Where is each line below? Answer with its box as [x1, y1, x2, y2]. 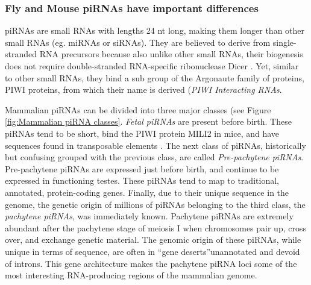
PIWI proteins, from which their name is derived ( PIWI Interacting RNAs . [5, 83, 282, 96]
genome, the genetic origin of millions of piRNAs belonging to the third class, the [5, 198, 306, 210]
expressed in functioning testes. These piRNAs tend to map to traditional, [5, 174, 279, 187]
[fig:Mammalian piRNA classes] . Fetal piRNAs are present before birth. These [5, 115, 292, 128]
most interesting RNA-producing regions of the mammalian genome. [5, 269, 257, 281]
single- [272, 36, 297, 48]
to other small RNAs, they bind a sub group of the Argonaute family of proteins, [5, 71, 304, 84]
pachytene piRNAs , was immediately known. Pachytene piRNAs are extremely [5, 210, 294, 222]
